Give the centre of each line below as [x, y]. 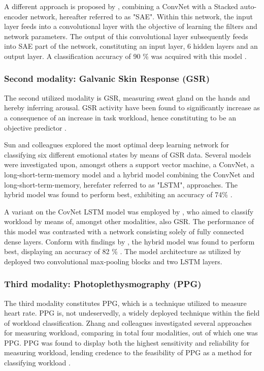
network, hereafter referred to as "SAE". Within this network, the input [141, 16]
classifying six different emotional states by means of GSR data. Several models [128, 154]
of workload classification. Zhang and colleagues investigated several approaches [128, 322]
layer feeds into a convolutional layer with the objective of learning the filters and [131, 26]
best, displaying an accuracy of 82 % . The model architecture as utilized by [123, 251]
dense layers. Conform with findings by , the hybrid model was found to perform [129, 241]
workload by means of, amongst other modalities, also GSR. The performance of [129, 221]
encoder [16, 16]
